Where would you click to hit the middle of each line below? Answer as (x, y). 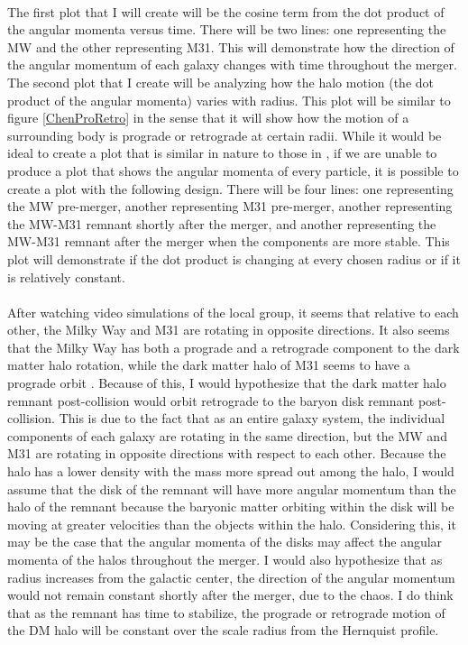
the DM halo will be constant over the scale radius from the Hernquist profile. (223, 630)
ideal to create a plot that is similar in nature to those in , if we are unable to (222, 153)
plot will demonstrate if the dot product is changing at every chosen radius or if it (234, 258)
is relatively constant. (66, 276)
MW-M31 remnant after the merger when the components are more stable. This (229, 241)
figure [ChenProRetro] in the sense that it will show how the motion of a (208, 118)
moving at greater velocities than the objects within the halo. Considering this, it (232, 524)
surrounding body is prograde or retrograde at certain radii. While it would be (225, 135)
